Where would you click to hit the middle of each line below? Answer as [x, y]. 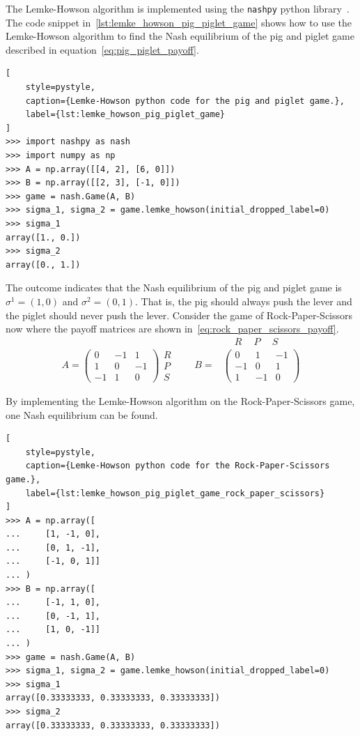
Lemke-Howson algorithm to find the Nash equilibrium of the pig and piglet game [180, 36]
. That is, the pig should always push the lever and [244, 301]
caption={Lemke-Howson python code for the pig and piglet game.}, [185, 101]
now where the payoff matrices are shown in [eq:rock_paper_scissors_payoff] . [172, 329]
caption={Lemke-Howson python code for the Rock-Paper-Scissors [178, 466]
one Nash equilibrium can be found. [82, 414]
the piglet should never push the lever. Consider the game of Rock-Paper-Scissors [179, 315]
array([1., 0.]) [43, 237]
